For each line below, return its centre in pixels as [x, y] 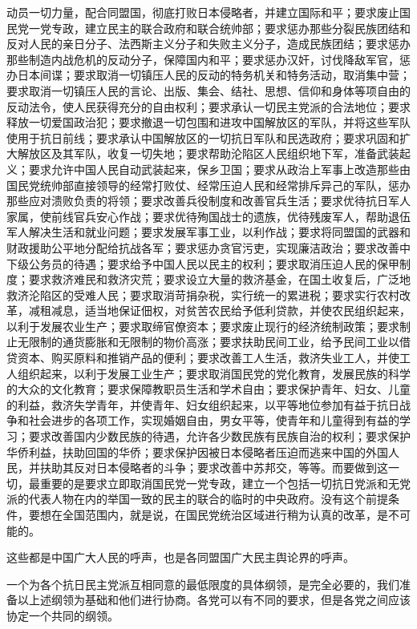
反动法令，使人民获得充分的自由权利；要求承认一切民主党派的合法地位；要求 [208, 106]
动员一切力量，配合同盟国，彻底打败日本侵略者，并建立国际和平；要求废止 [203, 12]
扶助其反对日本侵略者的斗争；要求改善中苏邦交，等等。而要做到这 [214, 468]
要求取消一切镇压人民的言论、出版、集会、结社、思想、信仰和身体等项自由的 [208, 90]
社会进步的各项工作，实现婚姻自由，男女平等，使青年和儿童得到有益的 [214, 420]
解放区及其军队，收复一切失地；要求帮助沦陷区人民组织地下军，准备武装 [208, 153]
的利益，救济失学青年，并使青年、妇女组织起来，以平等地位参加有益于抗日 [203, 404]
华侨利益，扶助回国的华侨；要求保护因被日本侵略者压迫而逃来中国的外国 [197, 452]
